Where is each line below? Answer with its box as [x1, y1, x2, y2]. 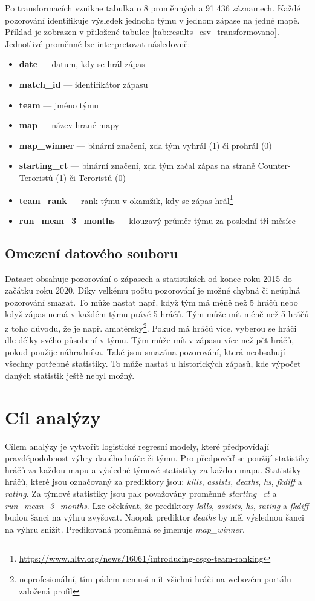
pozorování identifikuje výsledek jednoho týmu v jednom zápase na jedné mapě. [5, 13, 300, 26]
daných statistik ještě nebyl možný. [5, 369, 135, 381]
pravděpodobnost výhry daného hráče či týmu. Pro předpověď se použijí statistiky [5, 452, 310, 464]
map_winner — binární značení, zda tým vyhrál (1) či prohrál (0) [19, 139, 272, 151]
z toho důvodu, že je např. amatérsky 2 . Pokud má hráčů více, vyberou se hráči [5, 320, 297, 334]
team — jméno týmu [19, 98, 99, 111]
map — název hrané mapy [19, 119, 119, 131]
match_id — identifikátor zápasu [19, 77, 148, 90]
